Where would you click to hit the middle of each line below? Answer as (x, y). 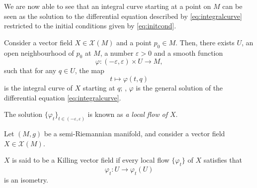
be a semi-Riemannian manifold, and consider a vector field (134, 134)
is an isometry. (26, 179)
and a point (134, 42)
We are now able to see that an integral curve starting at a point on (108, 6)
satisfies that (223, 160)
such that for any (30, 70)
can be (232, 6)
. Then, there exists (205, 42)
